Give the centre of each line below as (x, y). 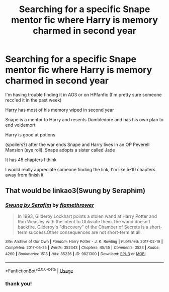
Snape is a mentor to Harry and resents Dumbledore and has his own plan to (84, 119)
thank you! (19, 284)
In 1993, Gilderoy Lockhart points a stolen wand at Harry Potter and (87, 216)
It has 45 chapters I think (31, 160)
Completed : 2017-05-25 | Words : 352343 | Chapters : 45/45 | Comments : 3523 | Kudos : (82, 248)
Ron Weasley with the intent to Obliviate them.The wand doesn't (84, 221)
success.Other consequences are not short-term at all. (85, 232)
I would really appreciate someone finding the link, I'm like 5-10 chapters (80, 169)
